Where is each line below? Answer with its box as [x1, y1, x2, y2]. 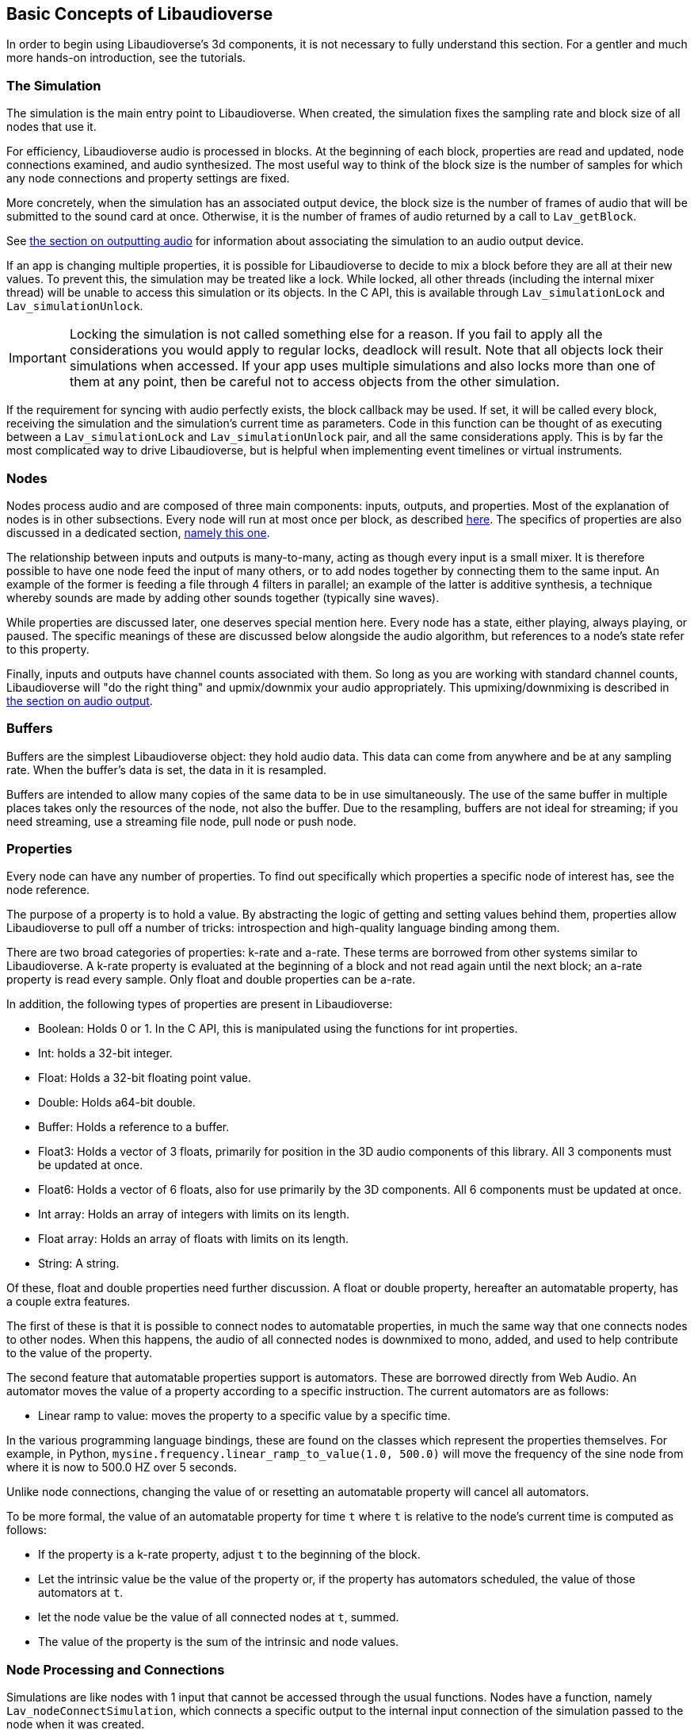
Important [9, 350, 67, 366]
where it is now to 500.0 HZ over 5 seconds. [6, 1460, 237, 1475]
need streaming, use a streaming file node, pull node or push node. [6, 814, 357, 828]
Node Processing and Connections [6, 1661, 225, 1678]
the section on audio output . [6, 693, 153, 708]
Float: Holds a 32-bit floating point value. [38, 1071, 251, 1085]
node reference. [6, 883, 90, 897]
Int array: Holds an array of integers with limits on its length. [38, 1207, 349, 1222]
